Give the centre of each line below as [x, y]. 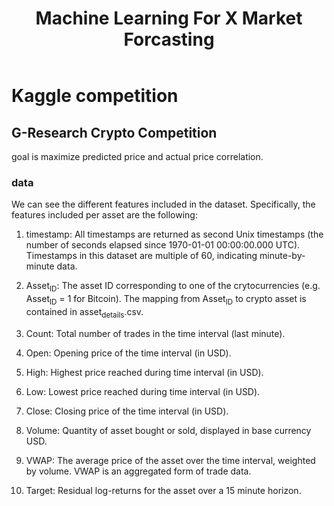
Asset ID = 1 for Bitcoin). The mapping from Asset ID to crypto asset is [166, 300]
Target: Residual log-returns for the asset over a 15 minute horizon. [163, 490]
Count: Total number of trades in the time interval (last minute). [155, 333]
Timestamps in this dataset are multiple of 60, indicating [141, 256]
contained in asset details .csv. [84, 312]
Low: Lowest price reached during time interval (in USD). [143, 391]
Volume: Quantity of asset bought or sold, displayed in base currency [168, 430]
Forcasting [169, 39]
